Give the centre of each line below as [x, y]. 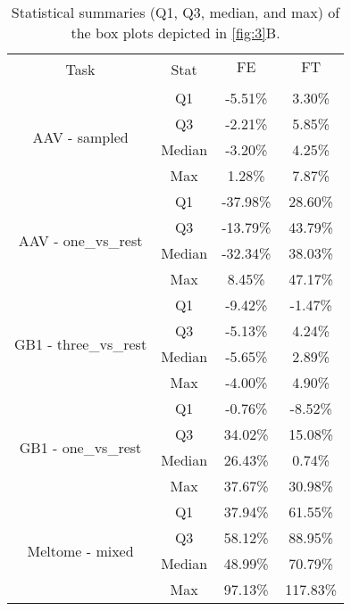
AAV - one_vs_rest [80, 240]
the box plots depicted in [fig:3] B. [175, 33]
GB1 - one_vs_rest [80, 447]
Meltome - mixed [80, 550]
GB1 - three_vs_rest [81, 343]
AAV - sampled [80, 136]
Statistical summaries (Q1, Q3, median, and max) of [175, 12]
